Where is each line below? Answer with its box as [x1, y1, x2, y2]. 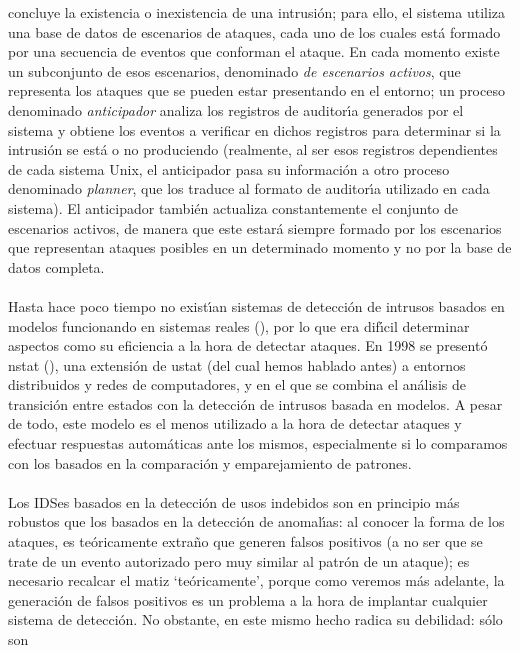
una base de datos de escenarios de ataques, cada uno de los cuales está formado [8, 21, 501, 42]
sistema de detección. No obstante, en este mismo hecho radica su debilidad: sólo [8, 609, 503, 630]
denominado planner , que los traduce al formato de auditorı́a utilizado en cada [8, 178, 490, 199]
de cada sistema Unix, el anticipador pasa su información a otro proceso [8, 158, 450, 179]
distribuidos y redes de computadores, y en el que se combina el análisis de [8, 374, 466, 395]
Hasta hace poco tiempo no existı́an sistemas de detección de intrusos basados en [8, 295, 505, 316]
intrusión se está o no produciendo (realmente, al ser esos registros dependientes [8, 139, 498, 160]
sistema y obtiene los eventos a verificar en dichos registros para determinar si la [8, 119, 501, 140]
